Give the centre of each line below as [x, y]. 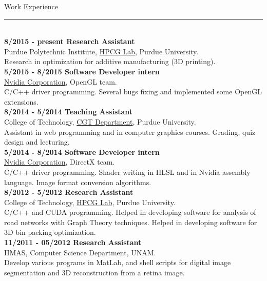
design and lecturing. [37, 142]
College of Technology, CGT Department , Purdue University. [100, 121]
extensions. [21, 101]
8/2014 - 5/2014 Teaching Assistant [69, 112]
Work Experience [31, 6]
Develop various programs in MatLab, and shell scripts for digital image [118, 262]
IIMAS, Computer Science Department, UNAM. [80, 252]
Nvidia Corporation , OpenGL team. [61, 81]
